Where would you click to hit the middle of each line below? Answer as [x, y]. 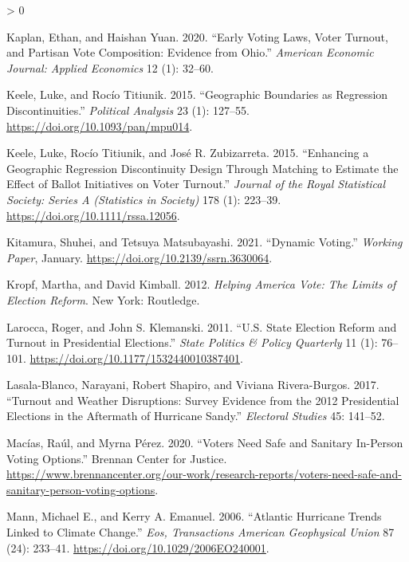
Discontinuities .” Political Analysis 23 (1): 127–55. [128, 110]
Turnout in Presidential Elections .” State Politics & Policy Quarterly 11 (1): [192, 342]
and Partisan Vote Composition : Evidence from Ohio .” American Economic [190, 52]
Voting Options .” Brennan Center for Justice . [117, 458]
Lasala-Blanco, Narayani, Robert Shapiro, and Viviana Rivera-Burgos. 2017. [193, 385]
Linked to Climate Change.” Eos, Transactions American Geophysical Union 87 [201, 532]
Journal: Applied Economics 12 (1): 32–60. [110, 67]
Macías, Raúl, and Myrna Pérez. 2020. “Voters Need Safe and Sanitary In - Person [205, 443]
